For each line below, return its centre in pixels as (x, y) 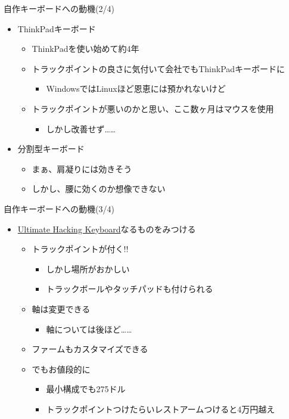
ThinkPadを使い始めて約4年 (86, 49)
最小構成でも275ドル (86, 389)
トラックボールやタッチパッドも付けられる (130, 289)
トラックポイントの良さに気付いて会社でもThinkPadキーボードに (159, 68)
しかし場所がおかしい (88, 269)
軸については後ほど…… (89, 329)
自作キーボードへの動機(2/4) (59, 8)
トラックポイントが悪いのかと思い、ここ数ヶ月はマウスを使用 (153, 108)
